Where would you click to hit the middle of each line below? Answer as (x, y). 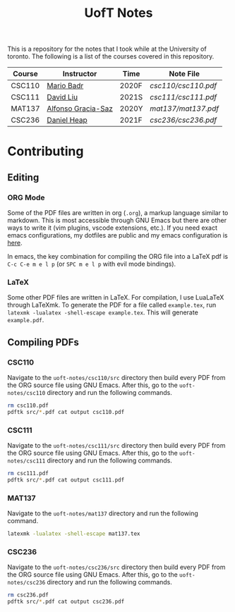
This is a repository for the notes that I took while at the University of (107, 49)
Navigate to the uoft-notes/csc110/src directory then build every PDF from (116, 378)
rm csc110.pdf (28, 406)
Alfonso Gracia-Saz (80, 109)
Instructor (80, 74)
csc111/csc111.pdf (183, 97)
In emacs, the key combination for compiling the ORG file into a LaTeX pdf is (117, 257)
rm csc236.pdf (28, 595)
